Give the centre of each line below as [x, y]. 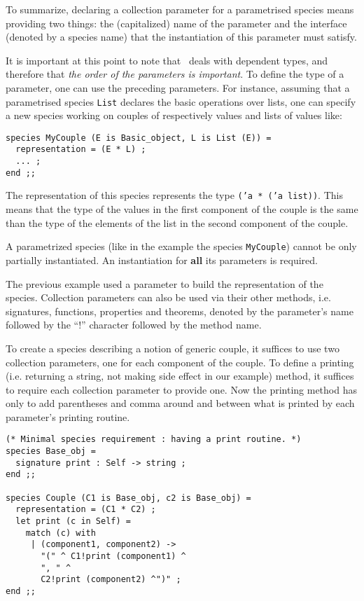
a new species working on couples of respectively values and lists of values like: [174, 115]
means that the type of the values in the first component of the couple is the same [182, 209]
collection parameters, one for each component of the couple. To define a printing [180, 362]
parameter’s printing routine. [68, 416]
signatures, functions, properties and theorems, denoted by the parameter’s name [180, 311]
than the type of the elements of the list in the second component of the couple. [177, 222]
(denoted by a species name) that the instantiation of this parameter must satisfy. [181, 37]
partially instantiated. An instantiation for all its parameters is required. [162, 260]
